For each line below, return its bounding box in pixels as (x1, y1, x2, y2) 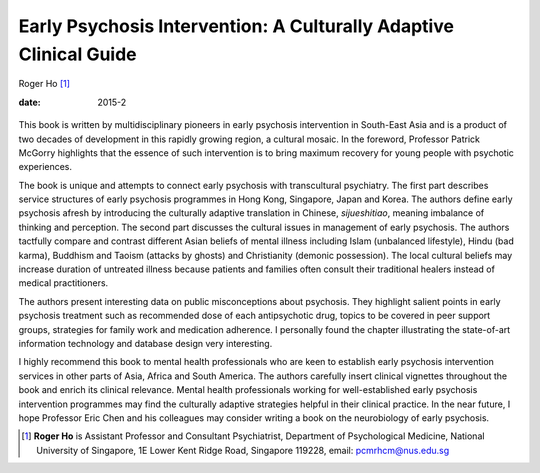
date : (18, 96, 41, 108)
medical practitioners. (18, 277, 109, 289)
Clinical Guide (18, 43, 137, 65)
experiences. (18, 161, 73, 173)
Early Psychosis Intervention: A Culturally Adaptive (18, 15, 455, 37)
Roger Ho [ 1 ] (18, 78, 70, 90)
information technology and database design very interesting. (18, 337, 273, 349)
